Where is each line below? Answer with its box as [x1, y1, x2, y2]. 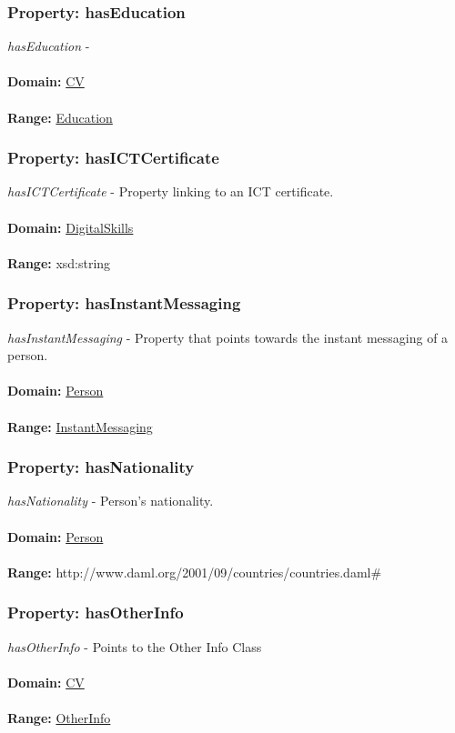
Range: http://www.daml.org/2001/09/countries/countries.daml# [7, 562, 382, 581]
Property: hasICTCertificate [7, 146, 219, 169]
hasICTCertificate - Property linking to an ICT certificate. [7, 182, 334, 201]
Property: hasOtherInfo [7, 601, 184, 624]
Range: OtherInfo [7, 708, 111, 727]
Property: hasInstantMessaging [7, 292, 241, 315]
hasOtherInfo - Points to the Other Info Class [7, 637, 262, 656]
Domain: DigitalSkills [7, 217, 134, 236]
